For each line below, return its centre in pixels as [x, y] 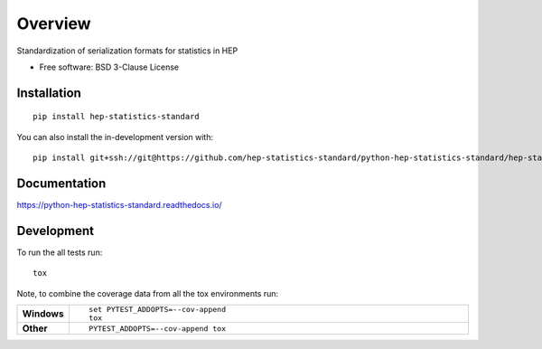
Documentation [61, 183]
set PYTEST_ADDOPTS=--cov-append [157, 310]
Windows [43, 314]
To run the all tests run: [60, 252]
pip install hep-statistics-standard [117, 117]
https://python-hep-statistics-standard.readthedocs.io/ [119, 205]
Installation [49, 93]
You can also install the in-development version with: [115, 137]
